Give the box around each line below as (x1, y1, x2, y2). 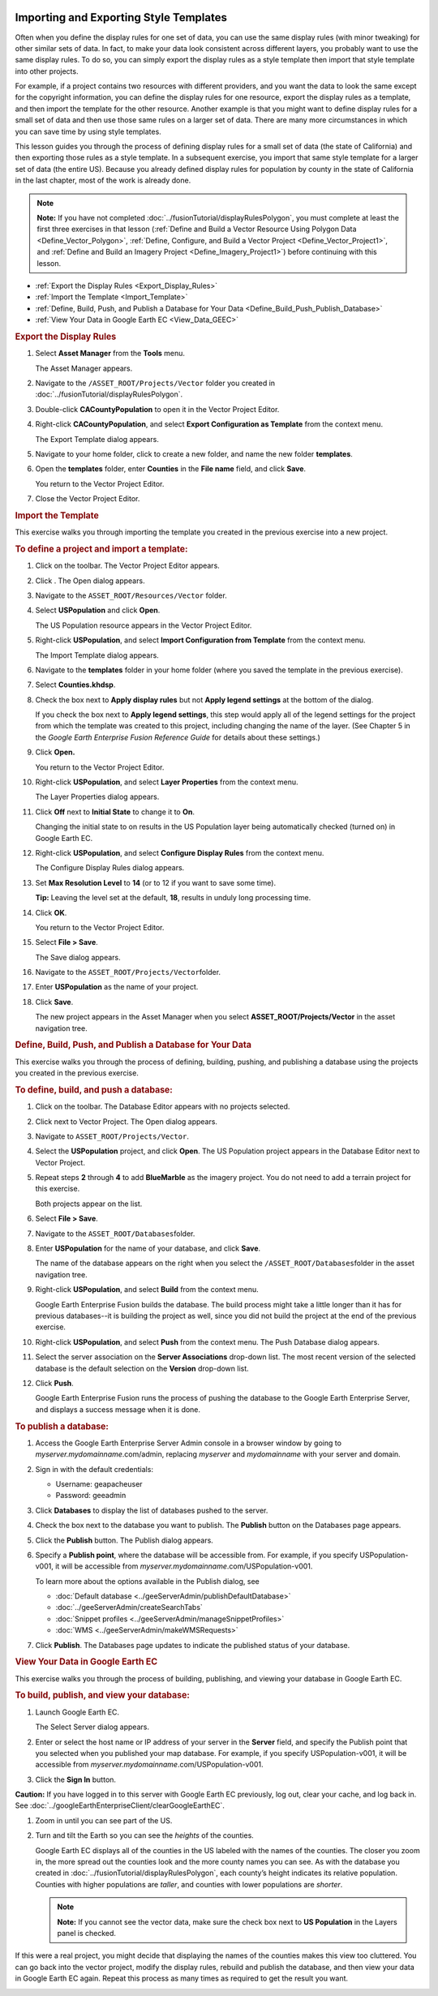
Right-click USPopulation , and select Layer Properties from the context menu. (35, 777, 299, 787)
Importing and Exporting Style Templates (15, 11, 227, 24)
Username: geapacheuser (55, 1479, 143, 1488)
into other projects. (15, 66, 79, 76)
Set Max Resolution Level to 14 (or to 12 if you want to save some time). (35, 878, 276, 887)
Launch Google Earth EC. (35, 1707, 120, 1717)
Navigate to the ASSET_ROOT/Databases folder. (35, 1229, 195, 1238)
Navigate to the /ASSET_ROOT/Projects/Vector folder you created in (35, 378, 276, 388)
